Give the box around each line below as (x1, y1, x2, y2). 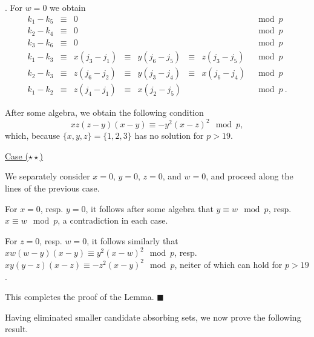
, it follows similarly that (87, 234, 178, 247)
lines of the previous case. (5, 182, 100, 195)
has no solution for (134, 129, 204, 142)
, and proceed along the (206, 170, 293, 182)
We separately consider (5, 170, 90, 182)
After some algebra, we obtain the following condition (5, 106, 204, 119)
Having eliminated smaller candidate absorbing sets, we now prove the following (5, 310, 301, 323)
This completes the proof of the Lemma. (5, 290, 154, 303)
